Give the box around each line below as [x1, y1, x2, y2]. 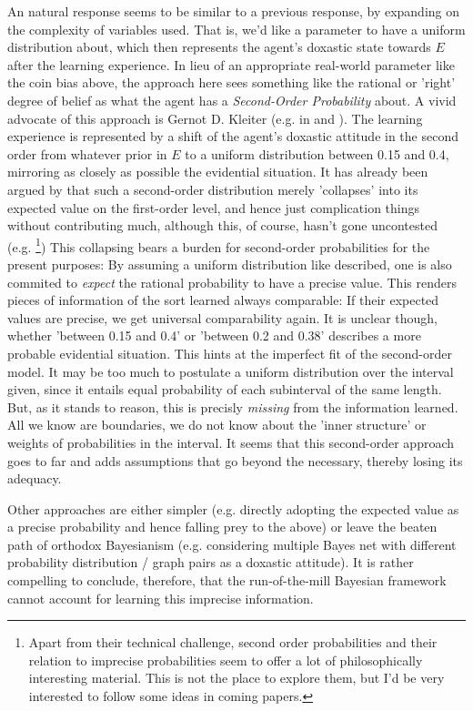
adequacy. [7, 469, 62, 488]
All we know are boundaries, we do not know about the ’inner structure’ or [7, 415, 427, 434]
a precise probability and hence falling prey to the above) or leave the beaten [7, 517, 438, 536]
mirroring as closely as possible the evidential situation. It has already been [7, 162, 428, 181]
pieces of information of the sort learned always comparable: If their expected [7, 290, 439, 310]
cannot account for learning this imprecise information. [7, 588, 314, 607]
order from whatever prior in [7, 144, 167, 163]
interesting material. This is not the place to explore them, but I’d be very [28, 668, 445, 687]
